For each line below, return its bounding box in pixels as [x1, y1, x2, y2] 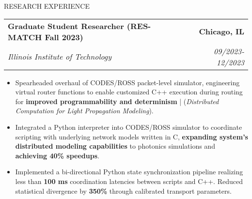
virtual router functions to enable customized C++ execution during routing [15, 87, 243, 97]
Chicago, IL [199, 26, 244, 37]
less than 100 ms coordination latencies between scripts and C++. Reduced [15, 176, 243, 186]
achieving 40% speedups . [15, 150, 99, 160]
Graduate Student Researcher [8, 20, 124, 31]
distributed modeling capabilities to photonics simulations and [15, 141, 215, 151]
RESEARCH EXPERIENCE [4, 1, 90, 11]
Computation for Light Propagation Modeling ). [15, 106, 154, 116]
